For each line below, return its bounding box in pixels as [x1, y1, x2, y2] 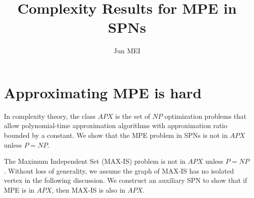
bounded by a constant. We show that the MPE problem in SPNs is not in [4, 130, 228, 140]
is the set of [115, 110, 150, 121]
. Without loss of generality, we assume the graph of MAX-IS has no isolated [4, 165, 234, 176]
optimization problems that [164, 110, 247, 121]
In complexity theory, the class [4, 110, 96, 121]
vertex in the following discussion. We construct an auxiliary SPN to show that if [4, 175, 247, 185]
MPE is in [4, 185, 35, 195]
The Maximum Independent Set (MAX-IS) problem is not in [4, 156, 186, 166]
